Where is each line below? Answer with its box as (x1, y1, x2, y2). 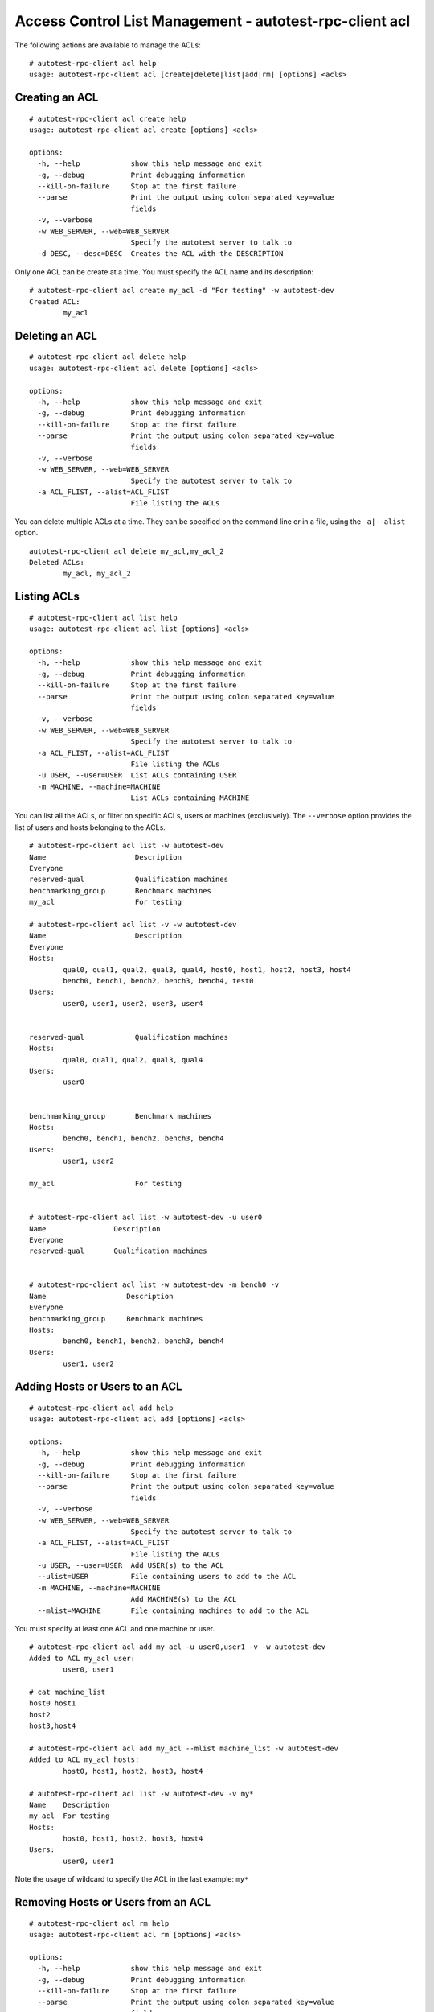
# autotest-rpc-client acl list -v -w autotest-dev (29, 920, 237, 929)
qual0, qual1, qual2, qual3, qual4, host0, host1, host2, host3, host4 (63, 965, 351, 974)
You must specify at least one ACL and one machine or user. (14, 1624, 215, 1634)
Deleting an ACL (14, 328, 98, 342)
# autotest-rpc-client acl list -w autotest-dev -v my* (29, 1789, 254, 1798)
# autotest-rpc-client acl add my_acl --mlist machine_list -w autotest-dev (29, 1743, 339, 1753)
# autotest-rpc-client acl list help (29, 612, 178, 622)
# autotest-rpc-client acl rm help (29, 1919, 170, 1927)
